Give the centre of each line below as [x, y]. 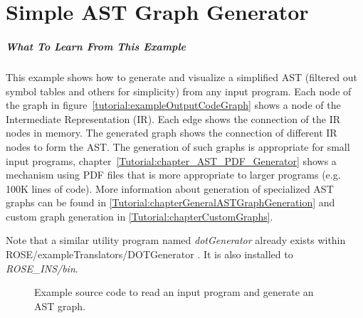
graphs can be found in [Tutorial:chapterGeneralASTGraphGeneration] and [170, 202]
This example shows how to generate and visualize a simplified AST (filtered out [181, 76]
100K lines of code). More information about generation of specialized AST [170, 188]
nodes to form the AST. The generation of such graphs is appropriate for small [178, 146]
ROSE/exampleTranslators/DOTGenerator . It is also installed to [149, 254]
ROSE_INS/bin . [42, 268]
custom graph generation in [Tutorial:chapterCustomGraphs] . [140, 216]
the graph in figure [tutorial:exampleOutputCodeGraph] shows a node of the [173, 105]
